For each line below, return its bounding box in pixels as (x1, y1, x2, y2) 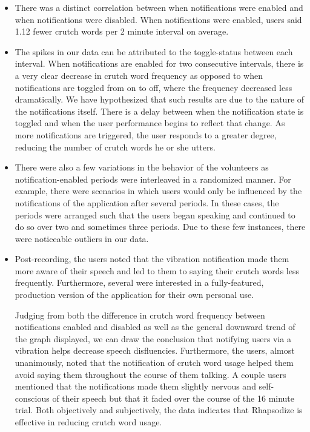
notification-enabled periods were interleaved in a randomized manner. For (15, 172, 291, 185)
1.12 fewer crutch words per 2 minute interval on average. (15, 25, 229, 38)
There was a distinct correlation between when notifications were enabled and (15, 1, 303, 13)
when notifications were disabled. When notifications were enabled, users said (15, 13, 302, 25)
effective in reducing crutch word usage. (15, 416, 162, 428)
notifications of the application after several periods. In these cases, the (15, 196, 279, 209)
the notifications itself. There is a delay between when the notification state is (15, 104, 304, 117)
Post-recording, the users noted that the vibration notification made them (15, 252, 289, 265)
